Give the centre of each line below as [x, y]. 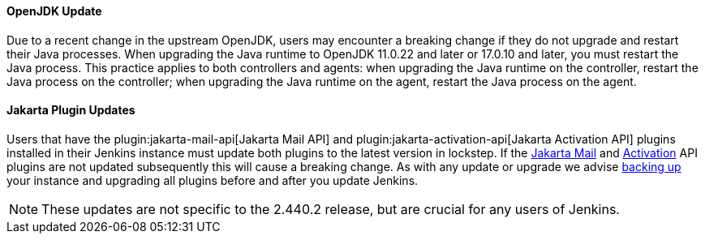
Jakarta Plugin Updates [71, 110]
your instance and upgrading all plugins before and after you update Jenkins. [213, 180]
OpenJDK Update [54, 11]
